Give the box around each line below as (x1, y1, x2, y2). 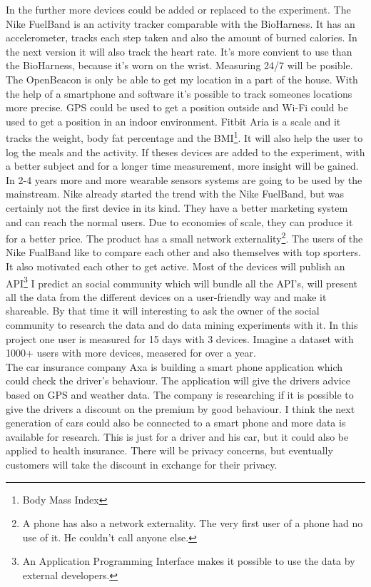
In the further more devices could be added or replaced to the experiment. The (6, 2, 351, 16)
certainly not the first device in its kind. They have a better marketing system (6, 200, 348, 215)
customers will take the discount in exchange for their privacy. (6, 456, 278, 471)
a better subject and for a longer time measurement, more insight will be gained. (6, 158, 359, 173)
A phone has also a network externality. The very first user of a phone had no (22, 516, 363, 531)
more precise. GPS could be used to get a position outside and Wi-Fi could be (6, 100, 348, 115)
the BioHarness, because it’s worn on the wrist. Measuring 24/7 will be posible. (6, 58, 353, 73)
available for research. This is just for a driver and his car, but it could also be (6, 429, 349, 444)
